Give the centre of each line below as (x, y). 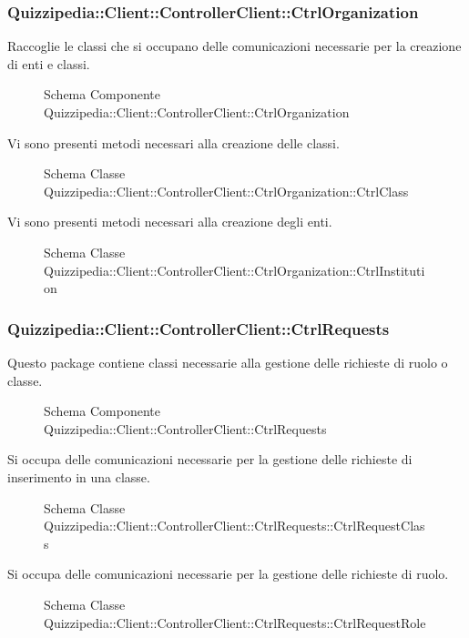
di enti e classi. (49, 63)
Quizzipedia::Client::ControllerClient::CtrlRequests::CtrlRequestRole (235, 622)
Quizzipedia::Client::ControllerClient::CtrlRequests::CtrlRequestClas (234, 526)
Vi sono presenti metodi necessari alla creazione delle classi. (173, 142)
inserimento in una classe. (79, 476)
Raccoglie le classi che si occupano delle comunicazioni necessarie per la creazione (234, 46)
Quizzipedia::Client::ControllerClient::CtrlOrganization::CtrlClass (226, 191)
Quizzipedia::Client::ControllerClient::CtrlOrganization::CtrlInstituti (234, 270)
